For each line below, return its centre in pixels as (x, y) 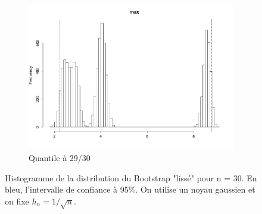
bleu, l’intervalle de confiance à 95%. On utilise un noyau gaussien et (130, 189)
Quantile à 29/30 (60, 158)
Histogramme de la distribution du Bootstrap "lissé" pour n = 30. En (131, 177)
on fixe (17, 201)
